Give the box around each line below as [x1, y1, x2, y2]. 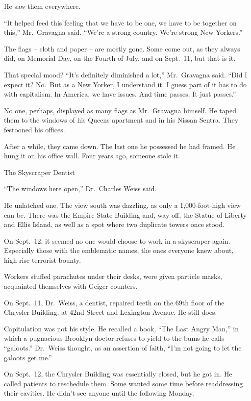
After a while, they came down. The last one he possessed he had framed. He [4, 141, 236, 151]
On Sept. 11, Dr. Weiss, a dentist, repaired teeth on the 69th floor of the [4, 297, 225, 307]
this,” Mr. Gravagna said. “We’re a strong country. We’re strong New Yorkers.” [4, 27, 243, 37]
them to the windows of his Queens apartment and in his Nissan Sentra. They [4, 115, 239, 125]
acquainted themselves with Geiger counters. [4, 281, 138, 291]
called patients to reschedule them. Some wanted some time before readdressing [4, 378, 243, 388]
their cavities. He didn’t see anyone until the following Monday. [4, 388, 194, 398]
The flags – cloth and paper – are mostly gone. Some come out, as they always [4, 43, 240, 53]
